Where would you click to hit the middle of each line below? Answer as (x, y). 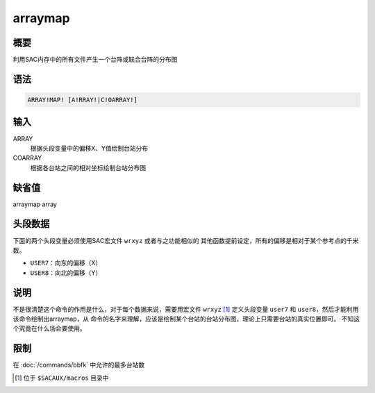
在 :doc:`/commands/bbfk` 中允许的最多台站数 (79, 365)
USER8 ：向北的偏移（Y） (66, 273)
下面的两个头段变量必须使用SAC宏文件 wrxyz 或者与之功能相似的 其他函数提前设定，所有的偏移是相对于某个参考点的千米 (186, 240)
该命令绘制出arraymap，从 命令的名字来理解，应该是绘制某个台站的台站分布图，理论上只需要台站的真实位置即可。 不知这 (186, 319)
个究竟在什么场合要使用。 (49, 328)
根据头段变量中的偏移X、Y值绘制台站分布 (89, 148)
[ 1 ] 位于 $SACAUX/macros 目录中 (62, 378)
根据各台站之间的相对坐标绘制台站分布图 (88, 167)
